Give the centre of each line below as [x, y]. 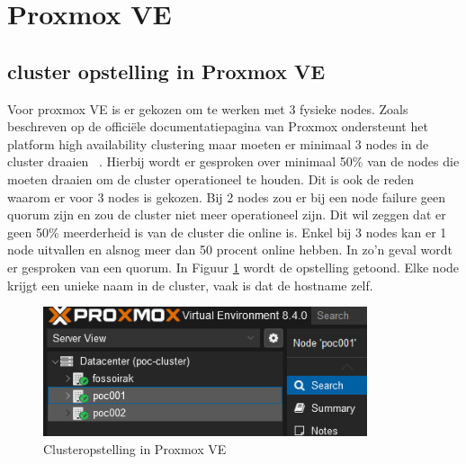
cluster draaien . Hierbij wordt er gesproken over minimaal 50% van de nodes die [233, 161]
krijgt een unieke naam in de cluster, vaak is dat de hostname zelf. [190, 285]
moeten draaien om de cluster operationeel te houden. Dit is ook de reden [211, 178]
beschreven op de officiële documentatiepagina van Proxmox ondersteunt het [218, 126]
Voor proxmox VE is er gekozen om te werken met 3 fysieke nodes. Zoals [208, 108]
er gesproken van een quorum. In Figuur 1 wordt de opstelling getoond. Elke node [233, 267]
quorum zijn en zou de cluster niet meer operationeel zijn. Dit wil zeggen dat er [227, 214]
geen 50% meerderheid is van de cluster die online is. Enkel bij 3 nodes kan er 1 [227, 232]
